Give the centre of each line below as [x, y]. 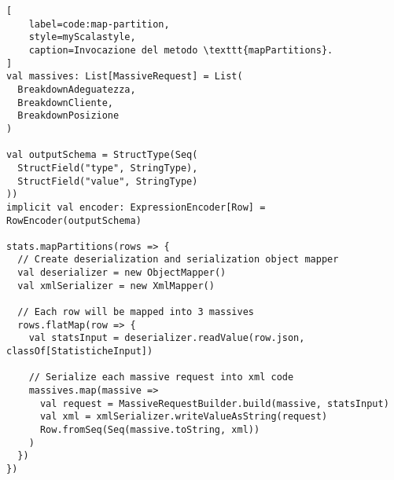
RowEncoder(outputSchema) [74, 220]
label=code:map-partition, [99, 24]
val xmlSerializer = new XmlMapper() [116, 286]
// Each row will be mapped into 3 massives [136, 312]
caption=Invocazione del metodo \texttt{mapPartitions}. [181, 50]
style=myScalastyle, [82, 37]
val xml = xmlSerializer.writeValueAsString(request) [184, 417]
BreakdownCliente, [66, 103]
